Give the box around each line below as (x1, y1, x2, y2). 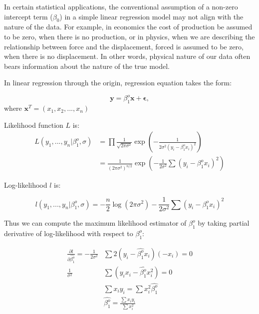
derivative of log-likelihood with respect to (4, 228, 133, 238)
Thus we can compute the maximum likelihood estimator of (4, 218, 187, 228)
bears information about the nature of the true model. (4, 60, 170, 71)
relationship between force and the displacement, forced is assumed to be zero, (4, 41, 244, 51)
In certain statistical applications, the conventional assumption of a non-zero (4, 1, 238, 11)
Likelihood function (4, 119, 63, 130)
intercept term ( (4, 11, 53, 21)
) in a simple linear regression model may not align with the (59, 11, 244, 21)
